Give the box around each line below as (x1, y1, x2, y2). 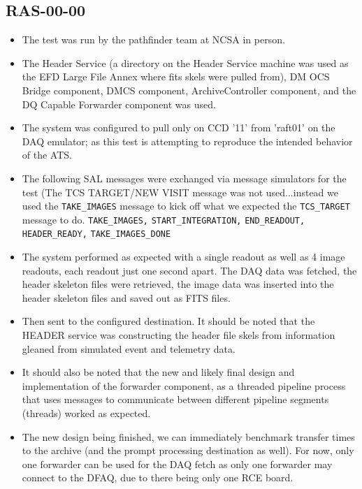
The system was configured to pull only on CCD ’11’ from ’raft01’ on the (22, 120, 335, 135)
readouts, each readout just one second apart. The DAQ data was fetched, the (22, 263, 357, 277)
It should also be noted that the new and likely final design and (22, 365, 295, 379)
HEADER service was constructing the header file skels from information (22, 328, 335, 342)
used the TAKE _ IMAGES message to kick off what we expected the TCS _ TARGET (22, 198, 350, 213)
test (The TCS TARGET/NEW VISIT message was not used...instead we (22, 184, 338, 199)
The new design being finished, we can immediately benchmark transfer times (22, 429, 355, 444)
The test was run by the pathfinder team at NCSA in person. (22, 32, 285, 47)
